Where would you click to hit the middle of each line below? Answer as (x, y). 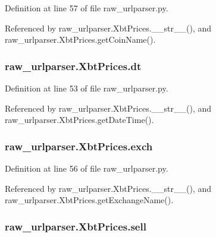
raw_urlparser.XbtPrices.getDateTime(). (79, 120)
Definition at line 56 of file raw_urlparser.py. (87, 168)
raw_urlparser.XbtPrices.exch (79, 146)
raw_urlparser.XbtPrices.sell (76, 226)
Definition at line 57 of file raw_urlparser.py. (87, 8)
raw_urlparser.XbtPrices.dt (73, 66)
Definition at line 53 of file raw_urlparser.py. (87, 88)
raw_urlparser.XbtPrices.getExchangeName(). (89, 200)
